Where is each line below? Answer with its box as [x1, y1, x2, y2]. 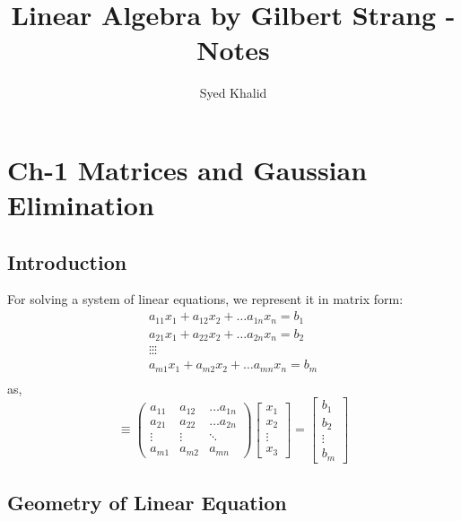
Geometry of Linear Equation [7, 489, 287, 517]
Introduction [7, 247, 127, 275]
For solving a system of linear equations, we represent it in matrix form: [7, 290, 404, 308]
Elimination [7, 187, 154, 223]
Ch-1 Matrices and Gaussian [7, 151, 368, 187]
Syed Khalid [199, 83, 267, 102]
